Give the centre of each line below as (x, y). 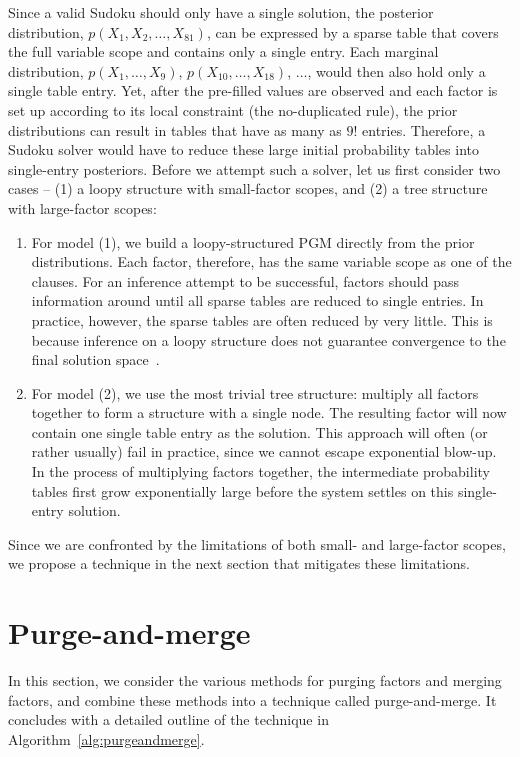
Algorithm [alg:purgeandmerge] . (106, 738)
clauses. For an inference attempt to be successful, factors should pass (245, 280)
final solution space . (95, 359)
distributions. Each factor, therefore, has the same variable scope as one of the (271, 261)
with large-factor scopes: (82, 207)
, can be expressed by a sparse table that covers (352, 31)
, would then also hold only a (396, 70)
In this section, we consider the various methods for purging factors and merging (255, 680)
